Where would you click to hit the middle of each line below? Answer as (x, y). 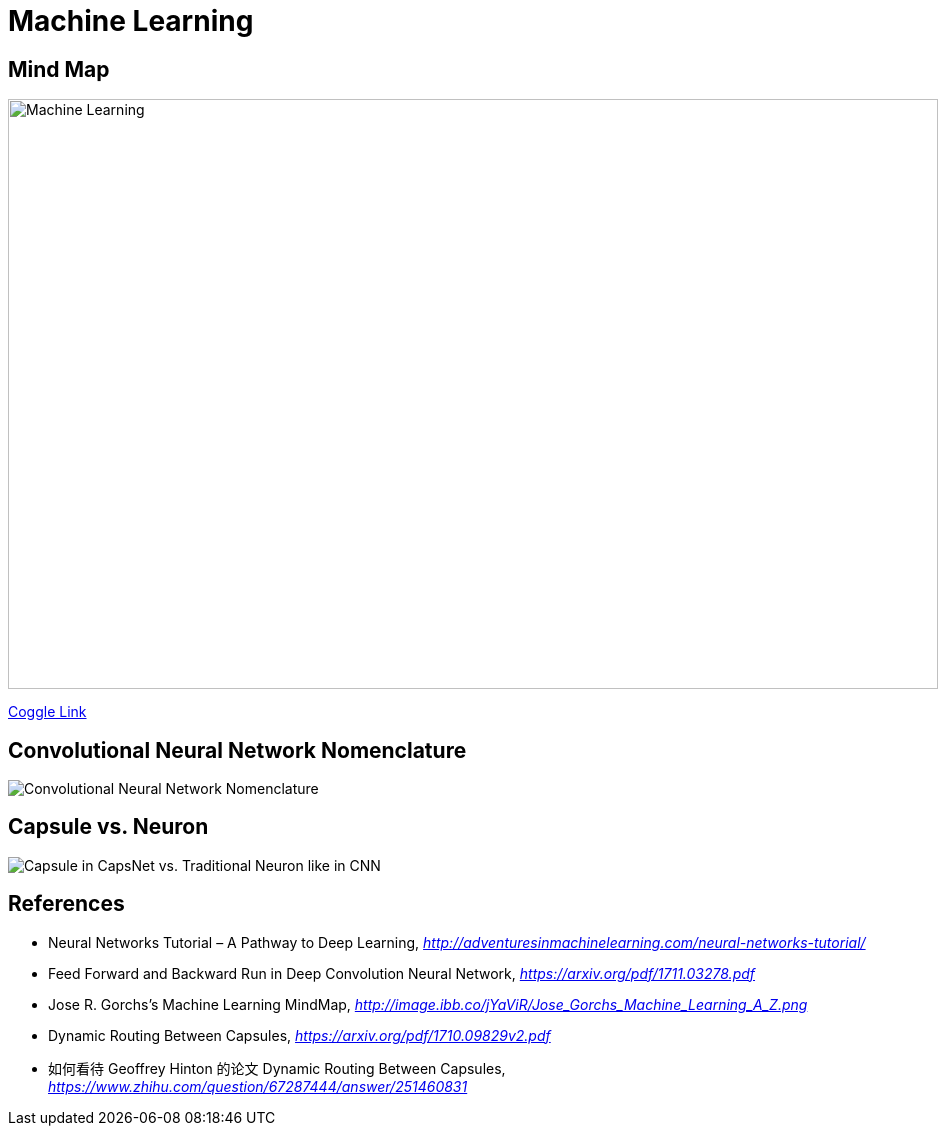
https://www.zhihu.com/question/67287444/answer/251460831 (258, 1086)
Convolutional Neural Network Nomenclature (237, 750)
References (66, 904)
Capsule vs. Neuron (108, 827)
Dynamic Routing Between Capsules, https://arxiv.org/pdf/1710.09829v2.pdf (299, 1035)
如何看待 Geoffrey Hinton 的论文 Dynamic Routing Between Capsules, (277, 1068)
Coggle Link (47, 712)
